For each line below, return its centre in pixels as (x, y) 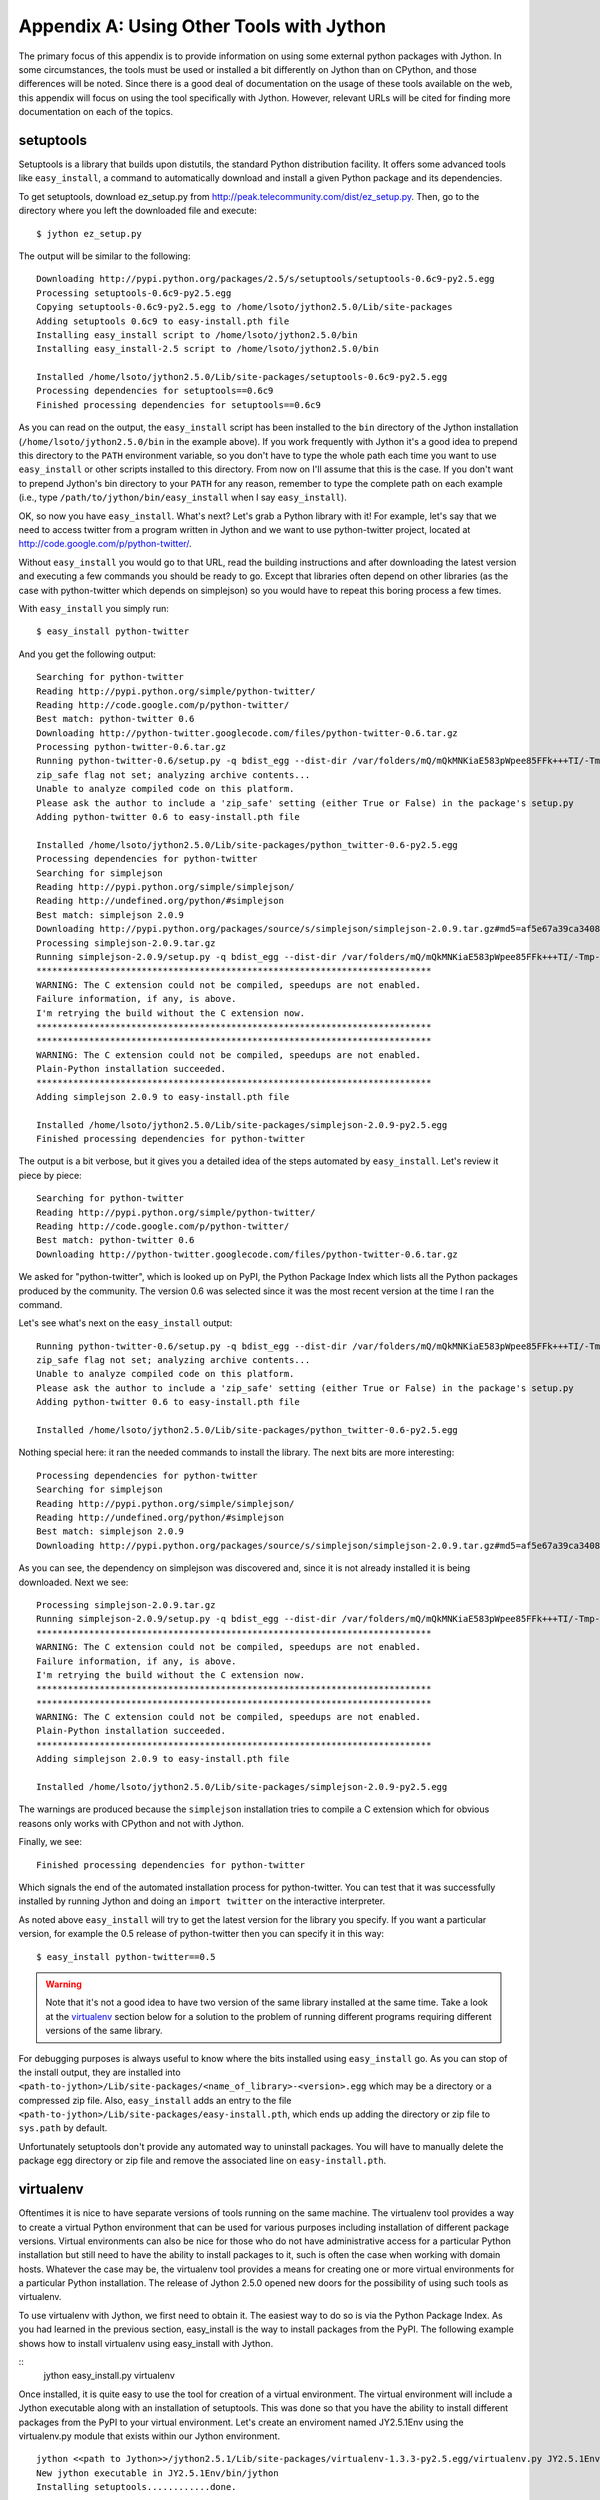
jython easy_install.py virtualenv (109, 2376)
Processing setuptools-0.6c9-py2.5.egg (134, 293)
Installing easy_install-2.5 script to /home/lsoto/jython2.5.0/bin (207, 349)
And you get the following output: (87, 654)
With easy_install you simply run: (94, 608)
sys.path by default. (63, 2128)
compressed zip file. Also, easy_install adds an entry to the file (155, 2100)
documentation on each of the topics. (96, 112)
